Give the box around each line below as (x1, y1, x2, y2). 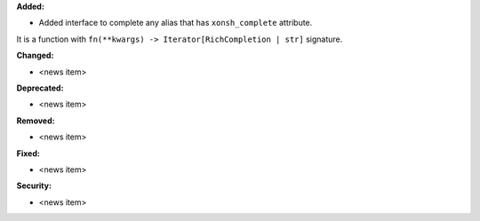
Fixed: (16, 147, 40, 159)
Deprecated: (16, 83, 64, 93)
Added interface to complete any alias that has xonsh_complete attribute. (38, 18, 313, 28)
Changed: (16, 50, 54, 61)
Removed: (16, 115, 55, 126)
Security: (16, 180, 52, 191)
